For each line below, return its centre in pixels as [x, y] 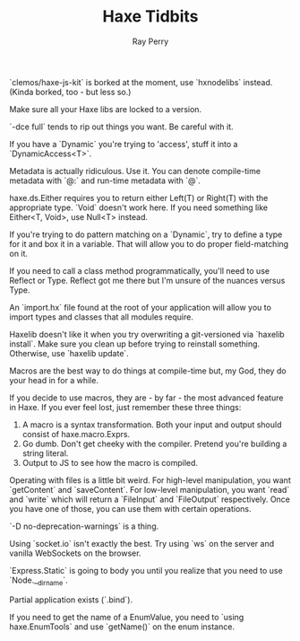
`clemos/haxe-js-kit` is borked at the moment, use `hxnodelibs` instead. [141, 82]
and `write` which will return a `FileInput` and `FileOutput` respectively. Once [150, 499]
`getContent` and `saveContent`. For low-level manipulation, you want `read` [150, 489]
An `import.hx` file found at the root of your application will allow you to [140, 307]
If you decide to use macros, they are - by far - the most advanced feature [146, 398]
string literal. [45, 453]
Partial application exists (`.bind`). [71, 600]
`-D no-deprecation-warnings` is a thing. [84, 526]
